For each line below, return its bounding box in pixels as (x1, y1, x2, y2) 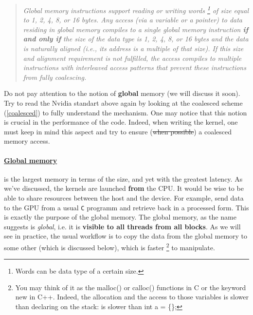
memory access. (4, 136, 50, 146)
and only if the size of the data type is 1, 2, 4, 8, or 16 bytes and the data (23, 34, 249, 44)
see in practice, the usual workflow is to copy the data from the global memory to (4, 231, 248, 241)
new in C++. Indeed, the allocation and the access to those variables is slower (15, 292, 249, 302)
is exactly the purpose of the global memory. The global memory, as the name (4, 212, 236, 222)
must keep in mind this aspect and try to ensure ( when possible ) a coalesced (4, 126, 232, 136)
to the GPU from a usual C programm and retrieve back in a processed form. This (4, 202, 249, 212)
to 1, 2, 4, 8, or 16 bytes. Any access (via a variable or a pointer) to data (23, 15, 242, 25)
